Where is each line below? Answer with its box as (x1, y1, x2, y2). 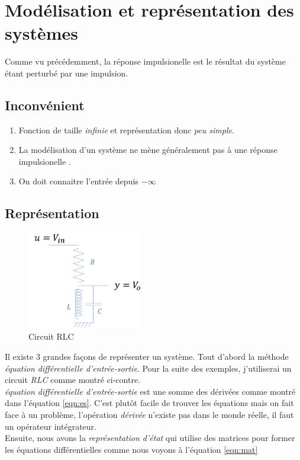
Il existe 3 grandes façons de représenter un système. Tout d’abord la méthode (5, 350, 289, 363)
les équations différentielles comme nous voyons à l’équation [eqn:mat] (5, 443, 258, 455)
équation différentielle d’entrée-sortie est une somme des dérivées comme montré (5, 385, 296, 397)
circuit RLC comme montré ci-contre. (5, 373, 140, 386)
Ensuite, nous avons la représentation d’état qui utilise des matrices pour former (5, 432, 295, 444)
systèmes (5, 21, 78, 45)
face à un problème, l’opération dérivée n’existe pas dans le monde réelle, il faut (5, 408, 294, 420)
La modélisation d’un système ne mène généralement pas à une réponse (18, 143, 278, 156)
